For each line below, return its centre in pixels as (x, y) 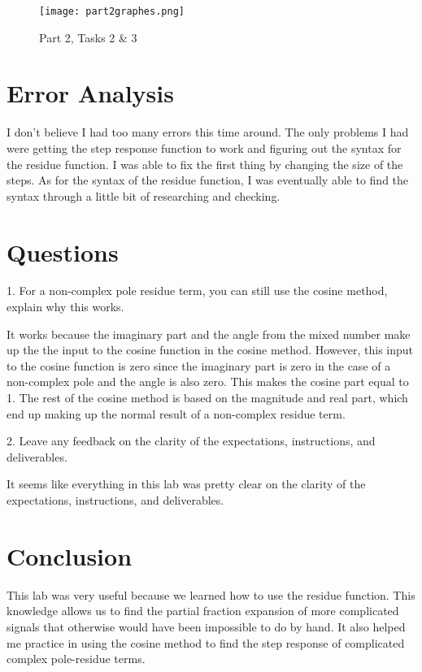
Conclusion (70, 555)
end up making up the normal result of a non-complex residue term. (176, 413)
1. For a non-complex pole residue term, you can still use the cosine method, (197, 290)
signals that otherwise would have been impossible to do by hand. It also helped (206, 626)
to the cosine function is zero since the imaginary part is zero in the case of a (199, 365)
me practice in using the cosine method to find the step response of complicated (206, 642)
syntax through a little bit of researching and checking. (144, 195)
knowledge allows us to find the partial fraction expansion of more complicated (203, 611)
